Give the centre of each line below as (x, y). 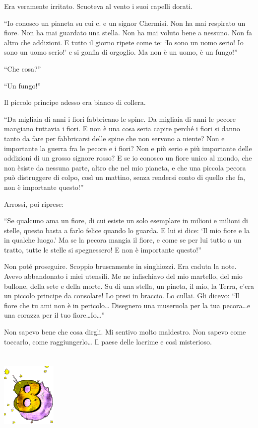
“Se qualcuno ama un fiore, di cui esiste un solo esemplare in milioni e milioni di (126, 220)
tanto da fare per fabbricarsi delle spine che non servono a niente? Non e (114, 138)
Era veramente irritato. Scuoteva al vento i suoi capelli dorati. (98, 6)
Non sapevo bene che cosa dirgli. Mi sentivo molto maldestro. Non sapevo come (125, 332)
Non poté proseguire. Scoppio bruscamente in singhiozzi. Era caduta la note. (120, 266)
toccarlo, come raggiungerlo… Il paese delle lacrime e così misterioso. (108, 341)
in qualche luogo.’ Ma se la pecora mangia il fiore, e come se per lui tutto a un (123, 240)
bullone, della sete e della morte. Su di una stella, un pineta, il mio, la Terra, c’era (129, 286)
